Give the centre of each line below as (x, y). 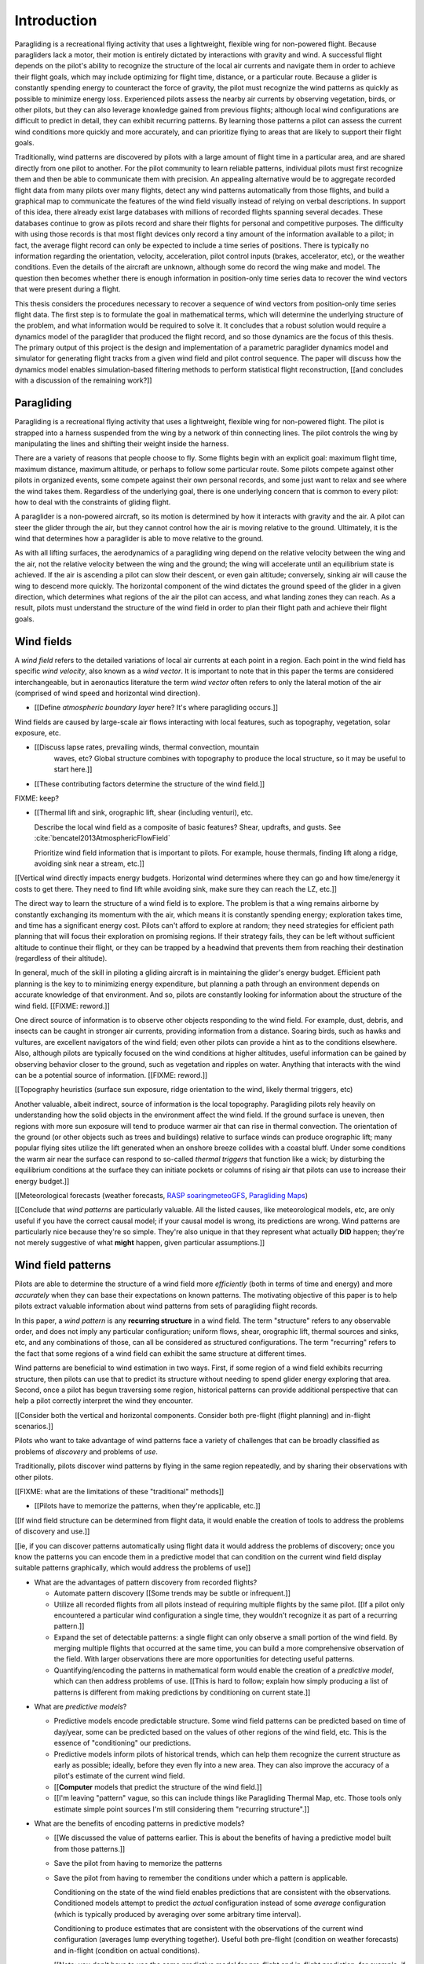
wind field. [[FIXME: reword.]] (62, 1006)
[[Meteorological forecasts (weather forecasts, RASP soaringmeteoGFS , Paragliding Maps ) (161, 1195)
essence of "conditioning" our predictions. (122, 1743)
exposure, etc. (38, 733)
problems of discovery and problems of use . (86, 1451)
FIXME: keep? (37, 798)
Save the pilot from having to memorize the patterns (138, 1863)
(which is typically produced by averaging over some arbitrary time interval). (177, 1914)
